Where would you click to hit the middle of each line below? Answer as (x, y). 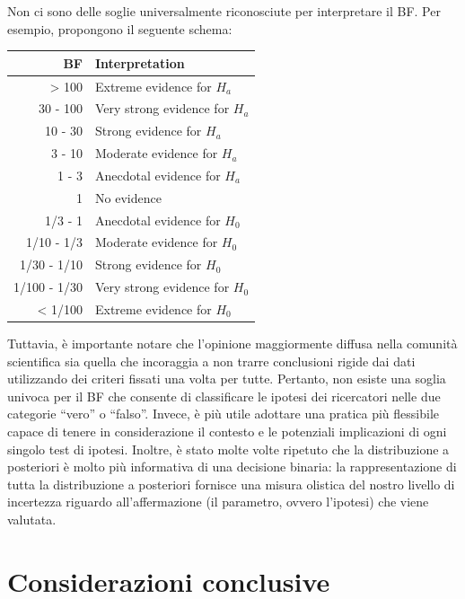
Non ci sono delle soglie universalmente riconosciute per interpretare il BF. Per (224, 11)
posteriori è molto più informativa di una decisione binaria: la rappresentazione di (232, 467)
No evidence (128, 197)
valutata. (32, 519)
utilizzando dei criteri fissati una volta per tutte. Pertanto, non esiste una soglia (227, 379)
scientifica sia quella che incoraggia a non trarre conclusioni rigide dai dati (211, 361)
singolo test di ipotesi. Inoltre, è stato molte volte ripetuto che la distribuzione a (228, 449)
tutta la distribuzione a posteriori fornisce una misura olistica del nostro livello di (231, 484)
